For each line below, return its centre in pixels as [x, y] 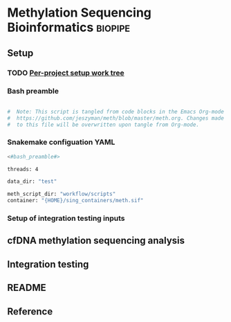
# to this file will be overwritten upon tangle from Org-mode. [103, 125]
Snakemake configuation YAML [61, 142]
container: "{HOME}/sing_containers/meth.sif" [75, 201]
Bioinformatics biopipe [69, 27]
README [27, 288]
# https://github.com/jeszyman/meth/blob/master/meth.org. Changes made [116, 118]
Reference [30, 311]
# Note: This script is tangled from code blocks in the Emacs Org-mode [116, 111]
